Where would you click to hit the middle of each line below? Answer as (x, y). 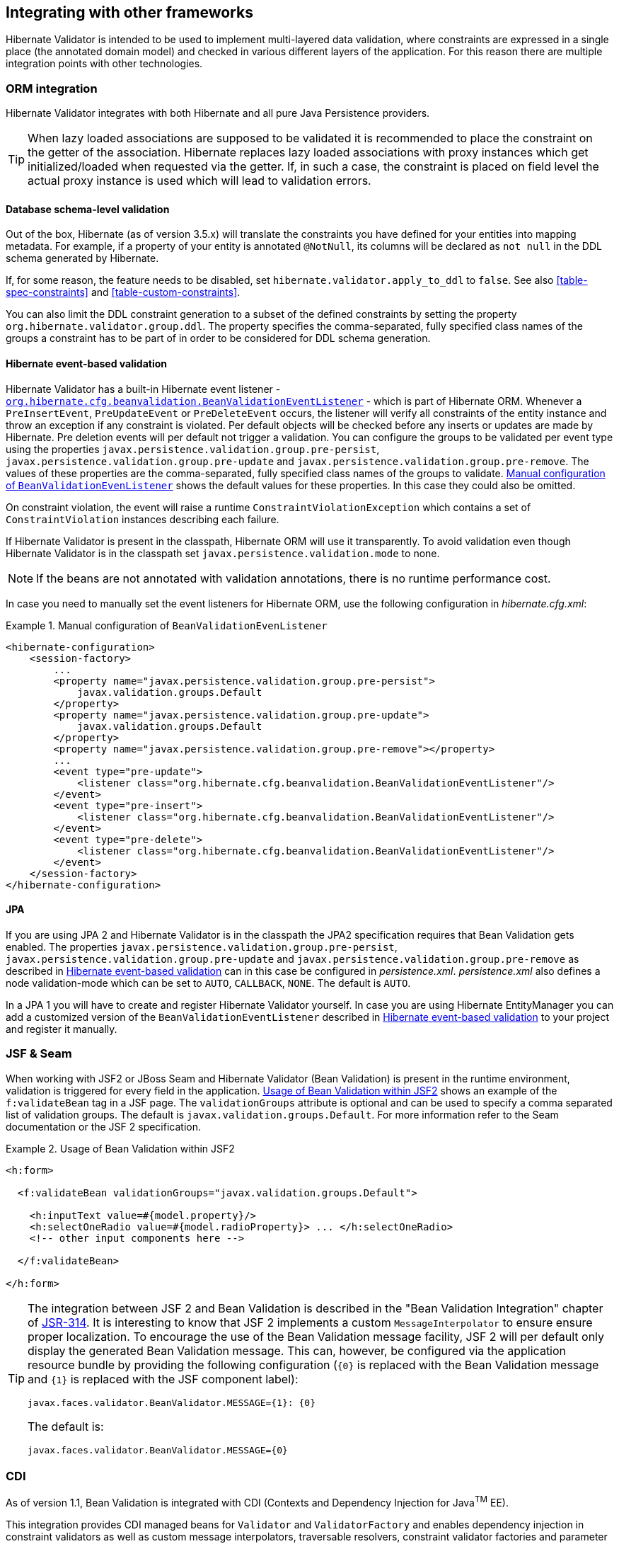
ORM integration (52, 88)
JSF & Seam (39, 1054)
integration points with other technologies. (104, 64)
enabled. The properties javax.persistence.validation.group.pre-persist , (202, 947)
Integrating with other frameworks (129, 12)
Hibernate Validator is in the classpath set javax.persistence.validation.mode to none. (223, 553)
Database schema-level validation (88, 209)
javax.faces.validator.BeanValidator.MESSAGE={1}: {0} (172, 1402)
